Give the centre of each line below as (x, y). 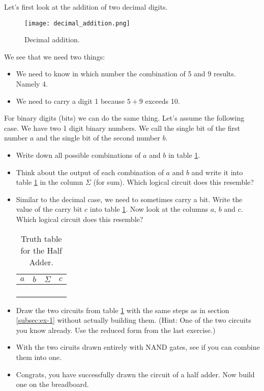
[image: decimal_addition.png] (77, 23)
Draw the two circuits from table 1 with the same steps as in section (123, 310)
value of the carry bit (49, 209)
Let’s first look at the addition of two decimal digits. (86, 7)
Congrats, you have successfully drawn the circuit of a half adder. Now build (135, 374)
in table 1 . (184, 155)
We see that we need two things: (55, 56)
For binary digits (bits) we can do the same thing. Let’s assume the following (124, 118)
